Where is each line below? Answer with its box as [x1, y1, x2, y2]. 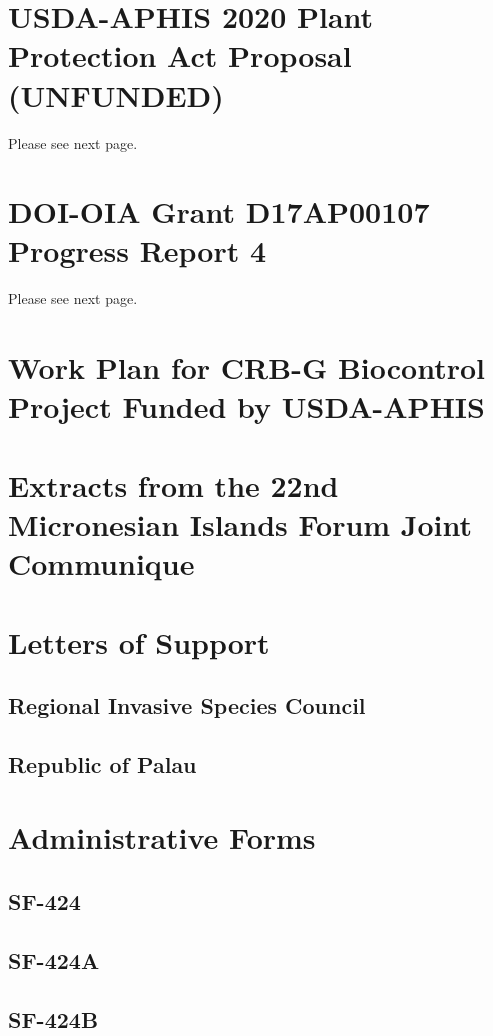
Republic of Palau [8, 748, 197, 779]
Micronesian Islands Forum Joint [8, 503, 473, 544]
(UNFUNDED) [8, 74, 224, 115]
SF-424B [8, 1003, 99, 1034]
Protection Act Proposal [8, 35, 352, 76]
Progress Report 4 [8, 230, 267, 271]
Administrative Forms [8, 817, 316, 858]
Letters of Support [8, 621, 270, 662]
